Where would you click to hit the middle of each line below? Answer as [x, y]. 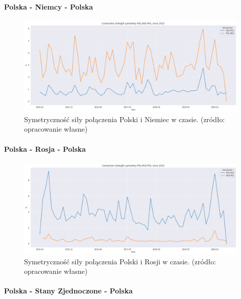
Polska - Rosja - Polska [45, 148]
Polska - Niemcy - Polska [49, 6]
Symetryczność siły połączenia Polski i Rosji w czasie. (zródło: [120, 261]
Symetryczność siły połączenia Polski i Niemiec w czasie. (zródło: [125, 119]
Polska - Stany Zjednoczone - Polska [69, 291]
